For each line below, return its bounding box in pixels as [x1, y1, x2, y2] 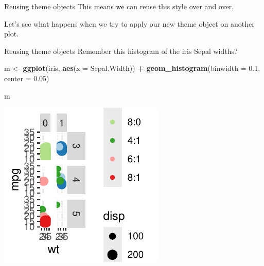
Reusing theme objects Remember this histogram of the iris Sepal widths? [4, 45, 238, 56]
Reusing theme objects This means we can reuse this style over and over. [4, 1, 234, 11]
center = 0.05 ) [4, 72, 49, 83]
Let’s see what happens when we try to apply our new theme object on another [4, 18, 255, 29]
